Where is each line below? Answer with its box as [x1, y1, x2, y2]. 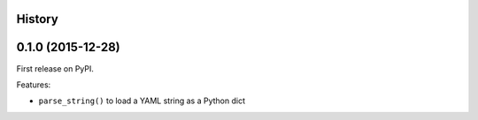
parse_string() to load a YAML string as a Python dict [38, 95, 246, 106]
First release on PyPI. [16, 63, 95, 74]
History [16, 11, 59, 26]
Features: [16, 79, 51, 90]
